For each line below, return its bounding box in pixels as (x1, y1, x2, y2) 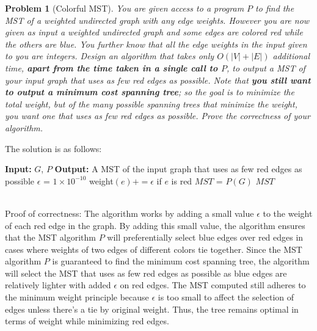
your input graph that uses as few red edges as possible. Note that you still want (5, 73, 311, 86)
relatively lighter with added (5, 278, 111, 291)
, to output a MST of (227, 61, 305, 74)
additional (272, 49, 310, 62)
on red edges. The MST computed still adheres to (120, 278, 306, 291)
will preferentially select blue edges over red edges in (107, 231, 304, 244)
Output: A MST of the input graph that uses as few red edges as (54, 162, 302, 175)
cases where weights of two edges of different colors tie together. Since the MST (5, 242, 302, 255)
